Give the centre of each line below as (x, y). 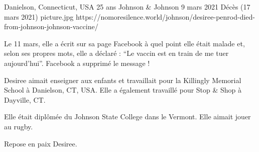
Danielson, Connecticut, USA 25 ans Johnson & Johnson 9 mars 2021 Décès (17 (127, 7)
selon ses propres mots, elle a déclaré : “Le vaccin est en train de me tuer (116, 53)
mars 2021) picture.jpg (39, 16)
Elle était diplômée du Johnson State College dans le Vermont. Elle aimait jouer (127, 117)
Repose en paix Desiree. (41, 143)
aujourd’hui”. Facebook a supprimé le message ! (77, 63)
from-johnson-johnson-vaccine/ (51, 26)
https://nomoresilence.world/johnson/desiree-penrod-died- (165, 16)
